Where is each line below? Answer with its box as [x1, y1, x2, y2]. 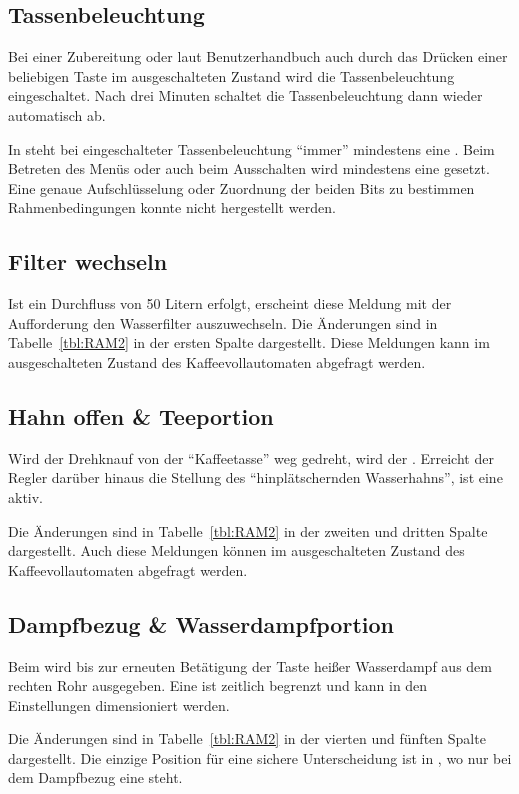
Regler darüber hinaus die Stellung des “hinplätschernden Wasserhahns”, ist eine [8, 467, 503, 488]
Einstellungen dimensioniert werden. [8, 694, 230, 715]
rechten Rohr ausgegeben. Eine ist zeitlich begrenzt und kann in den [8, 675, 428, 696]
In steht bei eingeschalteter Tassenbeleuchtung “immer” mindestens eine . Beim [8, 138, 495, 159]
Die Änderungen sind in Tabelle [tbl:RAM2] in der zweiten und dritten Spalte [8, 520, 488, 541]
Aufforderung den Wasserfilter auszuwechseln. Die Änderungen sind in [8, 312, 438, 333]
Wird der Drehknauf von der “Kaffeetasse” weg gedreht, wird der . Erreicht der [8, 447, 494, 468]
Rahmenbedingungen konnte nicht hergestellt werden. [8, 197, 336, 218]
